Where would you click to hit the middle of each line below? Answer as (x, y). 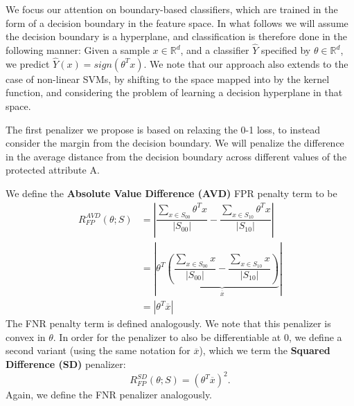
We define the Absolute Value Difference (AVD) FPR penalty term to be (171, 193)
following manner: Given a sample (78, 50)
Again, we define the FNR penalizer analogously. (109, 395)
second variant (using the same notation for (98, 350)
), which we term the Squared (265, 350)
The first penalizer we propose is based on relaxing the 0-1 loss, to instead (163, 129)
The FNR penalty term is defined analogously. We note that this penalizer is (168, 323)
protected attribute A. (53, 170)
